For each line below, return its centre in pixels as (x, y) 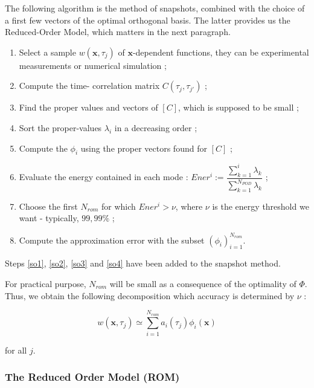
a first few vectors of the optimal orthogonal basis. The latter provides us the (148, 20)
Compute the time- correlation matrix (89, 86)
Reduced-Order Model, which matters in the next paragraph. (118, 32)
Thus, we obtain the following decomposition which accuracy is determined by (150, 295)
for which (118, 206)
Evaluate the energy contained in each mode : (104, 177)
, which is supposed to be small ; (239, 107)
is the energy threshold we (261, 206)
